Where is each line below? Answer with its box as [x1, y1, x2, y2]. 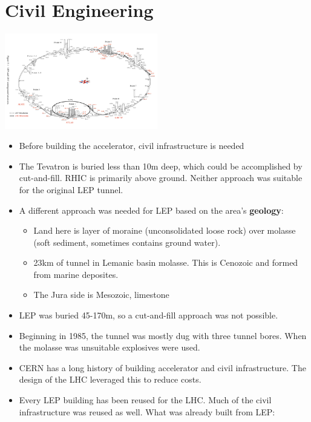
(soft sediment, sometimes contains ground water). [33, 236, 221, 248]
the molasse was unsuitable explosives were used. [19, 341, 200, 354]
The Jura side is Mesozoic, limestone [33, 288, 169, 301]
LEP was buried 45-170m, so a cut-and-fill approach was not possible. [19, 309, 278, 321]
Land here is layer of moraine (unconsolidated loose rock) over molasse [33, 224, 296, 237]
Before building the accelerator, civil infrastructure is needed [19, 139, 244, 152]
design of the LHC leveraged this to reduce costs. [19, 373, 201, 386]
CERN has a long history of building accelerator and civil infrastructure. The [19, 361, 306, 374]
